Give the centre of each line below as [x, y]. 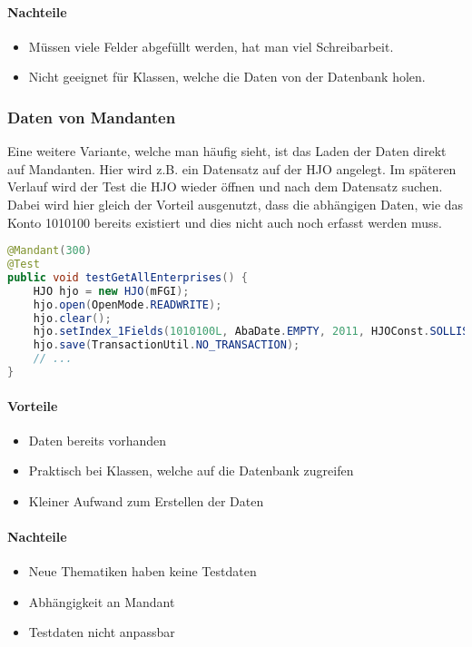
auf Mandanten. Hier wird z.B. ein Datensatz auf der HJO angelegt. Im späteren [232, 168]
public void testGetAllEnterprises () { [128, 277]
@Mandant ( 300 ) [50, 251]
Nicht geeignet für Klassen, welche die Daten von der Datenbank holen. [227, 77]
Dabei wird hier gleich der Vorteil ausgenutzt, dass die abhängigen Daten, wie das [236, 204]
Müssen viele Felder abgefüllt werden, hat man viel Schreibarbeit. [211, 46]
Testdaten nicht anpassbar [102, 632]
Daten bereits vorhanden [98, 440]
